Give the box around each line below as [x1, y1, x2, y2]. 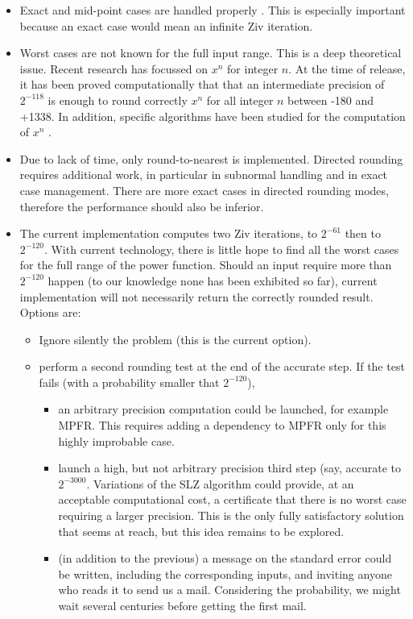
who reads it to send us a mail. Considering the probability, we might [58, 581, 401, 598]
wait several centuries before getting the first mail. [58, 597, 307, 613]
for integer [227, 60, 279, 77]
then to [345, 225, 381, 242]
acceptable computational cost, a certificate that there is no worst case [58, 491, 407, 508]
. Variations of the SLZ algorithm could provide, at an [86, 475, 354, 492]
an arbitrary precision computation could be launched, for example [58, 401, 389, 418]
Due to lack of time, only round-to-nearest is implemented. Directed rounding [19, 150, 403, 167]
